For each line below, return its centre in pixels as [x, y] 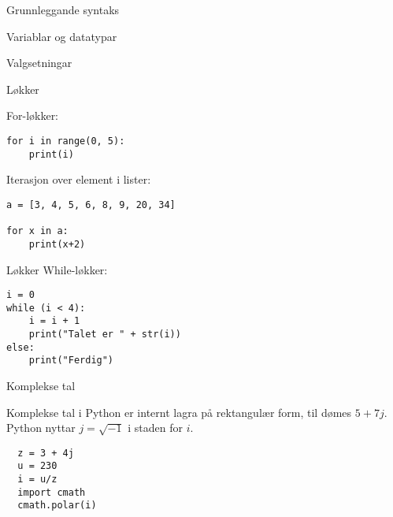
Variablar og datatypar [62, 36]
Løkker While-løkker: [57, 269]
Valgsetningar [39, 63]
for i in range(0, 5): [66, 141]
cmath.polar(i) [57, 506]
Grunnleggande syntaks [63, 9]
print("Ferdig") [71, 361]
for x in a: [37, 231]
